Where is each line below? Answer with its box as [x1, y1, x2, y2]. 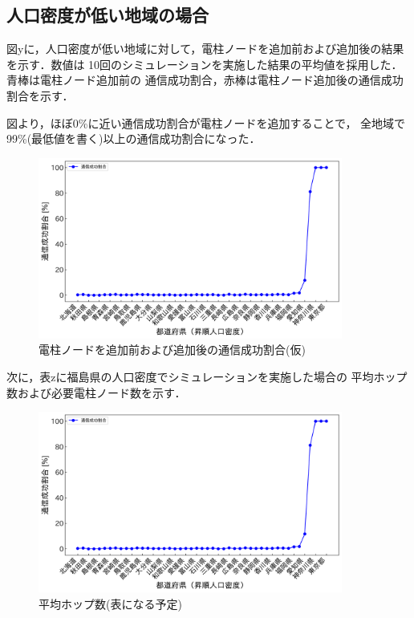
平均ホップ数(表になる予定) [39, 595, 182, 612]
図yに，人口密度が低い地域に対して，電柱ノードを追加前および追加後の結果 [6, 40, 404, 57]
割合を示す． [6, 87, 74, 104]
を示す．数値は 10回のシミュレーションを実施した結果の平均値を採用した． [6, 55, 403, 72]
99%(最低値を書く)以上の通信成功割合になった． [6, 130, 261, 147]
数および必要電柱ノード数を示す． [6, 384, 186, 400]
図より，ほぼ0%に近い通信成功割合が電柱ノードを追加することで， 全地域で [6, 114, 406, 131]
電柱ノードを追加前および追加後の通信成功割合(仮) [39, 341, 306, 358]
